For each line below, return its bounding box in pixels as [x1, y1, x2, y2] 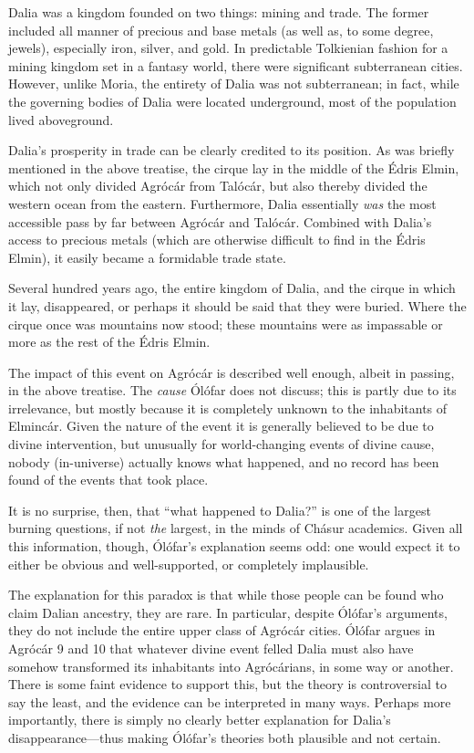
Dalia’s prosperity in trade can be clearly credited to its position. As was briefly [8, 141, 455, 160]
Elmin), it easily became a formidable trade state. [8, 247, 286, 267]
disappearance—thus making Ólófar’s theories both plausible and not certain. [8, 727, 441, 747]
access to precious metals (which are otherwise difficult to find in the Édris [8, 230, 426, 249]
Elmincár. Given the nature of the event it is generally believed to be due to [8, 416, 434, 435]
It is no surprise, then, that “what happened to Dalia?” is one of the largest [8, 500, 431, 519]
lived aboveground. [8, 110, 114, 129]
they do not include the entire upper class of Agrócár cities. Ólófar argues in [8, 621, 436, 640]
